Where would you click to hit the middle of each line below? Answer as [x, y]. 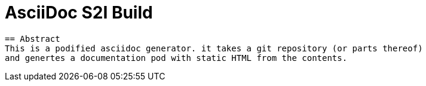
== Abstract [33, 39]
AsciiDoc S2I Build [79, 13]
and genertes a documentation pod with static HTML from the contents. [176, 58]
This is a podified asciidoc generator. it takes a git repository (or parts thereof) [214, 48]
